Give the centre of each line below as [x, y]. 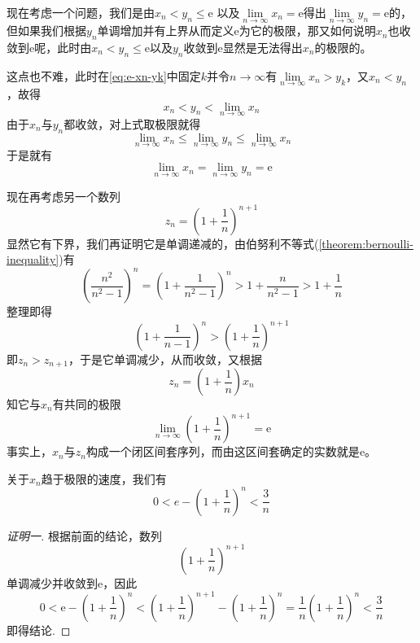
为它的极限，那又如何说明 [307, 31]
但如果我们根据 [46, 31]
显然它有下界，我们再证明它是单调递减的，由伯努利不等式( [163, 243]
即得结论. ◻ [39, 630]
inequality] [33, 259]
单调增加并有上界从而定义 [166, 31]
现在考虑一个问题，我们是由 [81, 12]
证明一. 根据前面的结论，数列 [84, 535]
